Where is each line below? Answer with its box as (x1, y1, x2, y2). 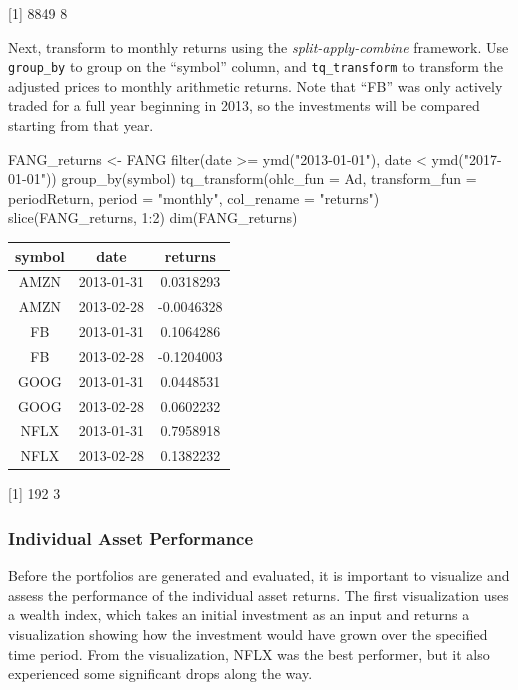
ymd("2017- (431, 148, 502, 169)
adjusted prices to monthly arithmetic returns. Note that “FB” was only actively (8, 75, 503, 96)
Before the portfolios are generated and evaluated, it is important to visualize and (8, 565, 510, 586)
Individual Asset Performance (8, 525, 254, 550)
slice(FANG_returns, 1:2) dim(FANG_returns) (8, 207, 298, 228)
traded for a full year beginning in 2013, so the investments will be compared (8, 95, 480, 116)
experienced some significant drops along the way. (8, 663, 313, 684)
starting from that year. (8, 115, 154, 136)
